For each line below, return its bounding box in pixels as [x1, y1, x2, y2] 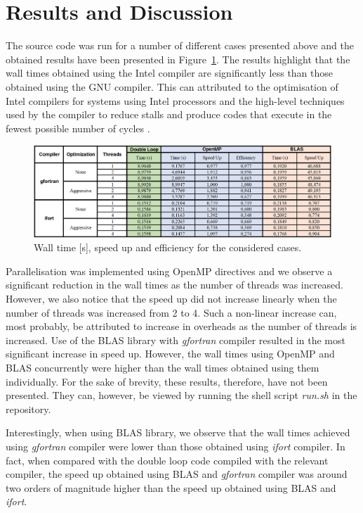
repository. [6, 401, 51, 416]
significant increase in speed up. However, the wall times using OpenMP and [6, 346, 335, 361]
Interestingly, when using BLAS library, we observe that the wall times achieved [6, 425, 350, 440]
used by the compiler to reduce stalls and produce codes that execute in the [6, 107, 332, 122]
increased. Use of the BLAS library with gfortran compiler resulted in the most [6, 332, 345, 347]
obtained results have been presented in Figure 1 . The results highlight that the [6, 51, 350, 66]
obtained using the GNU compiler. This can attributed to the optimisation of [6, 79, 338, 94]
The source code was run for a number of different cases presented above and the [6, 38, 355, 53]
